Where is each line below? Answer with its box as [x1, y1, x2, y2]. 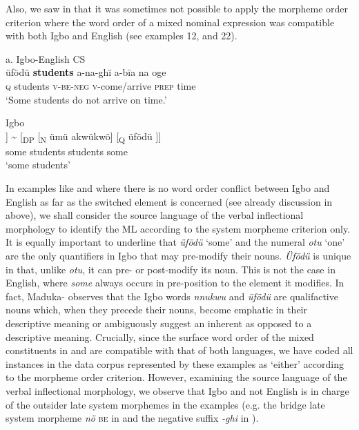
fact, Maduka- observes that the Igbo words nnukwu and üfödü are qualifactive [6, 289, 338, 303]
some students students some [6, 144, 128, 158]
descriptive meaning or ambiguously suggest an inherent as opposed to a [6, 316, 312, 330]
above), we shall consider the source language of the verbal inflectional [6, 208, 304, 222]
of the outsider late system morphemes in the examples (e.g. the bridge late [6, 397, 325, 411]
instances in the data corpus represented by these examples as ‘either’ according [6, 356, 344, 371]
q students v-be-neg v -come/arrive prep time [6, 78, 196, 92]
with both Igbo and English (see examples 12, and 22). [6, 28, 237, 43]
